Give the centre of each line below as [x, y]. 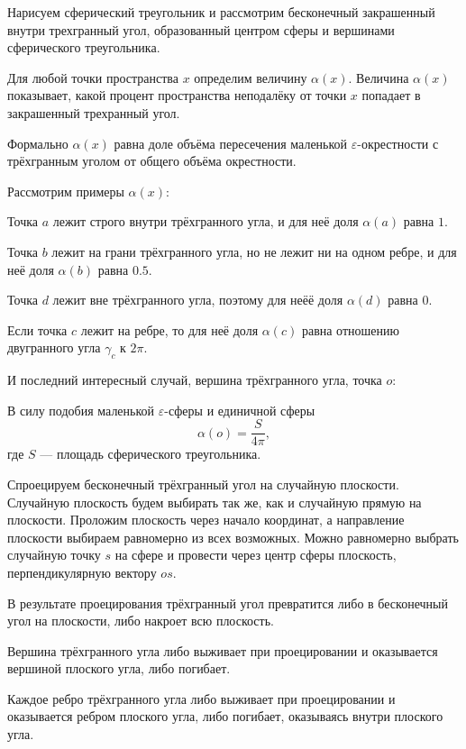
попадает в [391, 95]
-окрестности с [398, 143]
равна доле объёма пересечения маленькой [231, 143]
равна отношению [350, 329]
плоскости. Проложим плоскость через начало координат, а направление [206, 520]
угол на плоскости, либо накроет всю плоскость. [141, 621]
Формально [38, 143]
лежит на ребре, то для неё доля [169, 329]
